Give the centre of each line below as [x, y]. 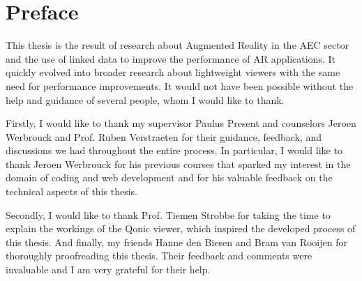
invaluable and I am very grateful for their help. [108, 269]
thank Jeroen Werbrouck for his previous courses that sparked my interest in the [178, 164]
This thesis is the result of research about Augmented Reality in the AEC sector [178, 45]
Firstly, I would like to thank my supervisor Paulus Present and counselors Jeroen [181, 123]
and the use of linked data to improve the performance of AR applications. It [171, 58]
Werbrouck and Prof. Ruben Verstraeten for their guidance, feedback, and [164, 136]
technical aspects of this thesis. [71, 191]
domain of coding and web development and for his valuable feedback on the [169, 177]
